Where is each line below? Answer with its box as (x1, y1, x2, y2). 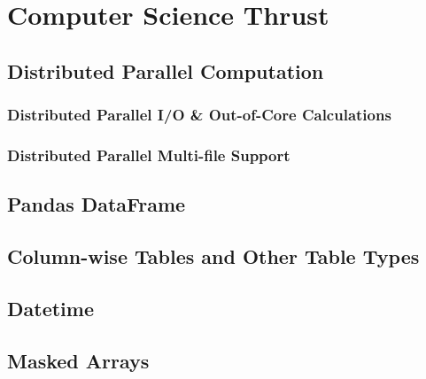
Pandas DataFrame (7, 190, 186, 218)
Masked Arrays (7, 346, 150, 374)
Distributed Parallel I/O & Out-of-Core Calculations (7, 104, 391, 126)
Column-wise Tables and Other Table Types (7, 243, 420, 270)
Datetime (7, 294, 94, 321)
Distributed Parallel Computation (7, 57, 324, 84)
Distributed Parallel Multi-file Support (7, 143, 290, 166)
